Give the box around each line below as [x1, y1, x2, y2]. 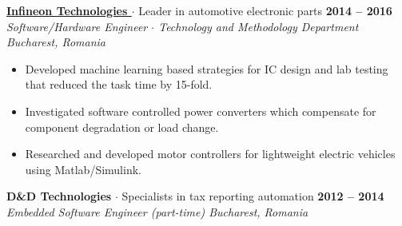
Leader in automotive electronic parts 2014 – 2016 [138, 2, 392, 18]
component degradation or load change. [25, 118, 219, 135]
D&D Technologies [6, 188, 112, 204]
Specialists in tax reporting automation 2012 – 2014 [121, 188, 384, 204]
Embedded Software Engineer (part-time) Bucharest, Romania [6, 203, 308, 220]
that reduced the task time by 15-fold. [25, 76, 213, 93]
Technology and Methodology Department [158, 18, 359, 34]
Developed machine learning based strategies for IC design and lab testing [25, 60, 388, 77]
